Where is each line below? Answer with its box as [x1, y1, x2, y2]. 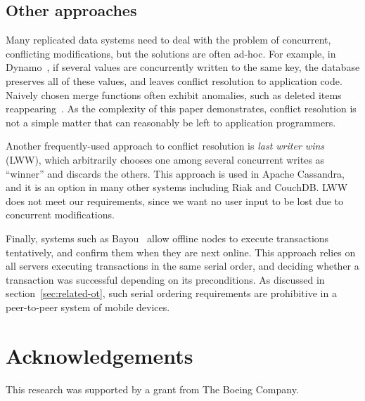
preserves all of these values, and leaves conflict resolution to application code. [6, 73, 342, 88]
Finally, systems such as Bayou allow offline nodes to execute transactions [6, 230, 329, 245]
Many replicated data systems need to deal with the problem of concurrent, [6, 32, 331, 47]
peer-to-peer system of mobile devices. [6, 299, 170, 314]
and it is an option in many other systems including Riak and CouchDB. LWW [6, 180, 348, 195]
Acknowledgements [6, 341, 193, 369]
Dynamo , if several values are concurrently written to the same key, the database [6, 60, 360, 74]
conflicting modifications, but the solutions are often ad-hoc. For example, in [6, 46, 336, 60]
